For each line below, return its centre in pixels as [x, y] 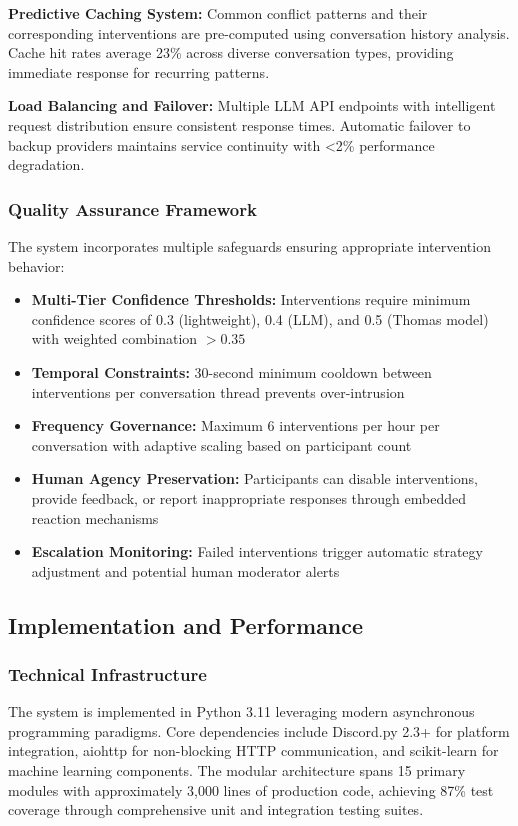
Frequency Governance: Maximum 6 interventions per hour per [235, 425]
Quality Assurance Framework [132, 208]
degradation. [46, 164]
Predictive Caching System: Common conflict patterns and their [218, 13]
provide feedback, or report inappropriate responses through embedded [249, 497]
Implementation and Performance [186, 624]
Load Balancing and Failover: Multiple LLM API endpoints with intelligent [252, 105]
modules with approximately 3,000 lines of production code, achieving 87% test [251, 789]
